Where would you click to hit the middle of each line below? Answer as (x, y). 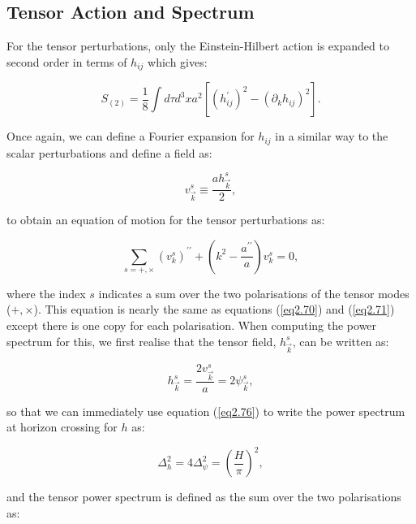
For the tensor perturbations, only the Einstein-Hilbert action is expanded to (198, 46)
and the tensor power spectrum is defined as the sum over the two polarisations (204, 497)
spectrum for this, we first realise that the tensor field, (142, 341)
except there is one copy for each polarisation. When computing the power (192, 325)
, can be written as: (341, 341)
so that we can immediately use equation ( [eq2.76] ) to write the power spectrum (206, 411)
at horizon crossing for (62, 427)
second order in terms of (67, 61)
